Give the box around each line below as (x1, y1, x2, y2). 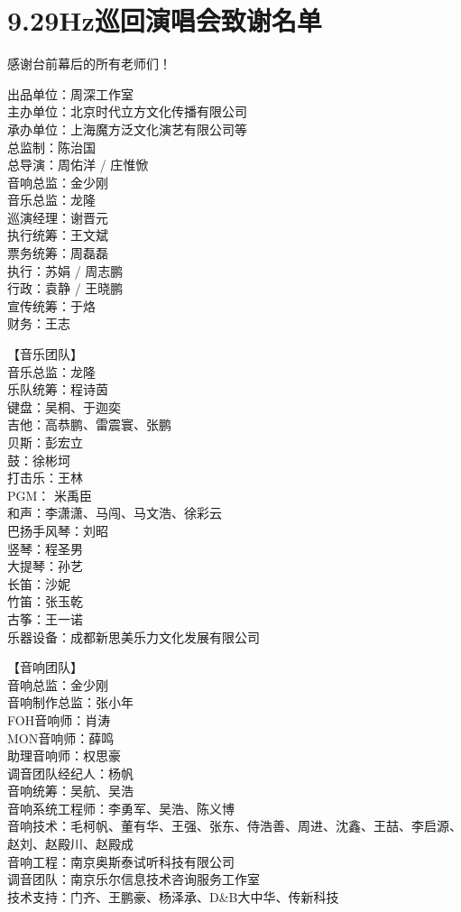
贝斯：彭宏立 (7, 433, 83, 451)
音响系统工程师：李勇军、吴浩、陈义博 (7, 798, 235, 817)
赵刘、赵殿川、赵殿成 (7, 834, 134, 853)
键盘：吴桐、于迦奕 (7, 397, 121, 416)
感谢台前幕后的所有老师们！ (7, 54, 171, 73)
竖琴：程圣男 (7, 539, 83, 557)
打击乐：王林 (7, 468, 83, 487)
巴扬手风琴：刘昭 (7, 520, 108, 539)
